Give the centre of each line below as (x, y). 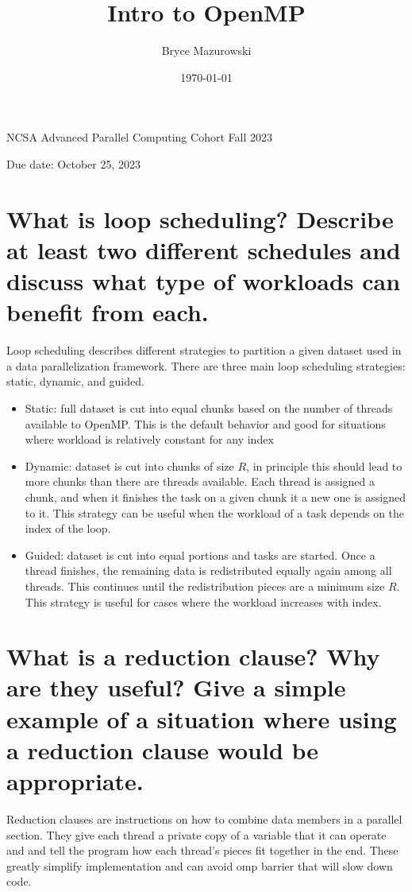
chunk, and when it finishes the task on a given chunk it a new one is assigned (215, 496)
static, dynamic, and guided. (75, 381)
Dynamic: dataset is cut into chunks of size (129, 465)
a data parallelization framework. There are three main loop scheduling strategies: (206, 365)
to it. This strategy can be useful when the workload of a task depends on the (215, 512)
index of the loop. (68, 528)
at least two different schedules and (204, 249)
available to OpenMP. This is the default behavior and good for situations (205, 423)
